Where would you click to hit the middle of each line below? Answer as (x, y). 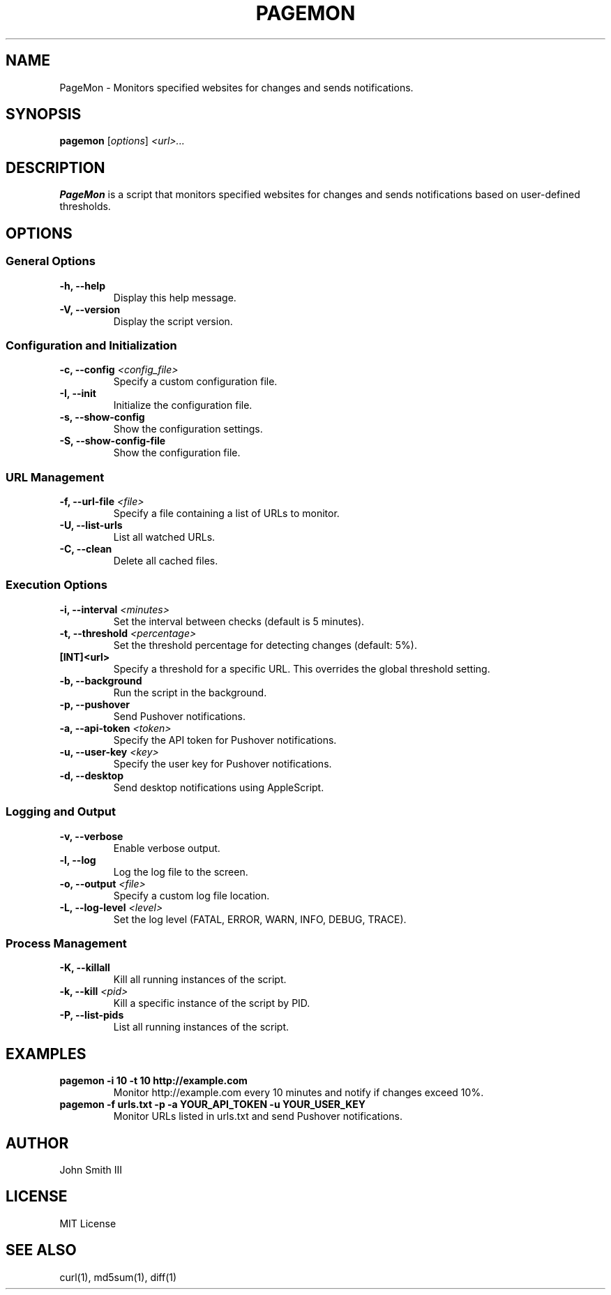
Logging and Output (61, 812)
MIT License (88, 1223)
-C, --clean (86, 549)
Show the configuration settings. (188, 429)
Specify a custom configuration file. (195, 382)
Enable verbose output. (167, 848)
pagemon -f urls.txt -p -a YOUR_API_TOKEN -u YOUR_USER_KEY (212, 1105)
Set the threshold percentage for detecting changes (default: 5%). (265, 645)
